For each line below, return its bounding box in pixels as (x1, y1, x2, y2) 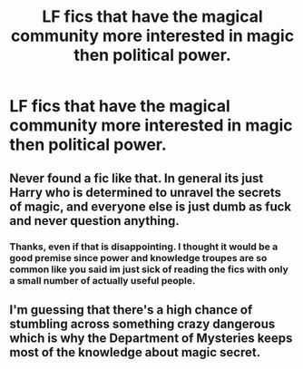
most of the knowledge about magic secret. (9, 345, 261, 360)
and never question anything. (9, 213, 180, 228)
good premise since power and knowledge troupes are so (9, 251, 268, 264)
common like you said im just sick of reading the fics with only (9, 263, 288, 276)
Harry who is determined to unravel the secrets (9, 184, 282, 200)
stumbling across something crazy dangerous (9, 316, 276, 332)
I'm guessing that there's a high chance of (9, 302, 253, 317)
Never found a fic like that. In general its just (9, 170, 264, 186)
